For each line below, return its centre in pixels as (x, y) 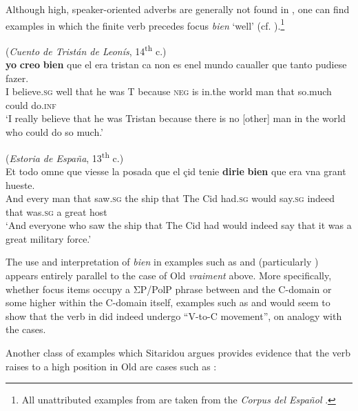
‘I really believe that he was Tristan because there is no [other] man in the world (176, 118)
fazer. (17, 78)
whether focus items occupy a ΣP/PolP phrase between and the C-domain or (169, 289)
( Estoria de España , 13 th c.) (65, 157)
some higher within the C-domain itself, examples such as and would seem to (168, 302)
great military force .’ (49, 238)
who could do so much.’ (55, 132)
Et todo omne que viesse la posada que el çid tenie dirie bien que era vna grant (176, 171)
